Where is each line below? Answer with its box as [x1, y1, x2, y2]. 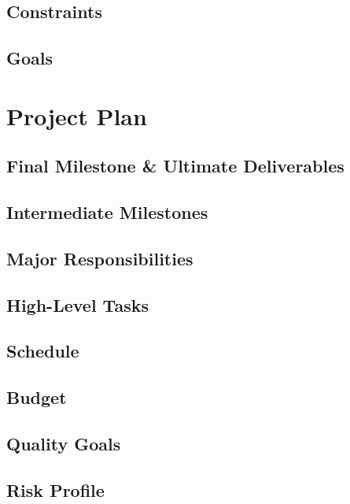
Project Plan [6, 99, 147, 132]
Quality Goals [6, 432, 121, 456]
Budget [6, 385, 67, 409]
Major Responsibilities [6, 246, 193, 270]
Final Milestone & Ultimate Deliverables [6, 154, 344, 178]
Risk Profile [6, 477, 105, 502]
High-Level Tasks [6, 292, 149, 317]
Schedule [6, 339, 79, 363]
